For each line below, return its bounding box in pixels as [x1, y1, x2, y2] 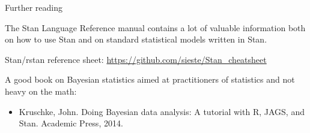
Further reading [5, 1, 63, 13]
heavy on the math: [5, 84, 77, 97]
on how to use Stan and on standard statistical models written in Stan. [5, 33, 267, 46]
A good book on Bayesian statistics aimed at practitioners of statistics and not [5, 73, 295, 86]
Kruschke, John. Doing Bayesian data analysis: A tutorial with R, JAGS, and [19, 105, 305, 117]
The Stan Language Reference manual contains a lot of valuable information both [5, 21, 306, 34]
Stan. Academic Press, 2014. [19, 117, 123, 129]
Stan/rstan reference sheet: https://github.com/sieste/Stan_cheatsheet [5, 53, 267, 65]
